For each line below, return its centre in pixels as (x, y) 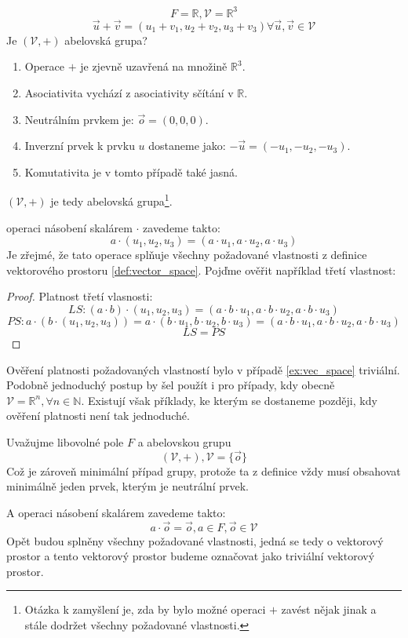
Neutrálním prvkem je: (79, 119)
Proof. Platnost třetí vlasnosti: (80, 296)
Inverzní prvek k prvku (80, 146)
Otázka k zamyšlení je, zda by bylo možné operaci (145, 609)
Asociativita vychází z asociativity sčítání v (129, 92)
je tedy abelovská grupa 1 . (111, 200)
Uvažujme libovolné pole (65, 441)
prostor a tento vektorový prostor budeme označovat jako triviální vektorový (191, 556)
